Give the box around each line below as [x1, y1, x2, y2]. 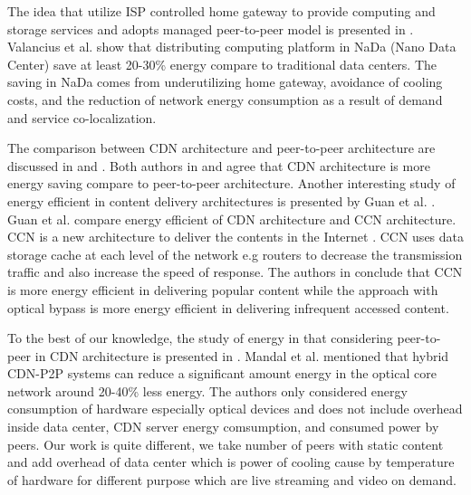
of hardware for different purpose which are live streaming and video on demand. [7, 470, 457, 489]
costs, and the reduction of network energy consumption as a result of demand [7, 90, 443, 109]
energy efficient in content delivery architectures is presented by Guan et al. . [7, 191, 436, 210]
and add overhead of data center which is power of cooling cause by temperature [7, 452, 455, 471]
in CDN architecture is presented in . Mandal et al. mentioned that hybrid [34, 346, 449, 365]
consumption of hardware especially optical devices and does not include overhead [7, 399, 463, 418]
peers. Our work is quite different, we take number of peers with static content [7, 434, 444, 453]
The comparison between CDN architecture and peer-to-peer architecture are [7, 138, 436, 157]
